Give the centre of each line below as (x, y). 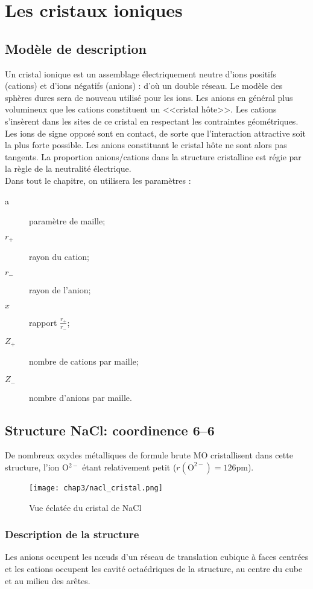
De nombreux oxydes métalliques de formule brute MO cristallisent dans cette (149, 455)
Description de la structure (72, 534)
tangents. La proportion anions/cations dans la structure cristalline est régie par (153, 156)
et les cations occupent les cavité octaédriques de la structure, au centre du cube (154, 568)
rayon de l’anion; (60, 290)
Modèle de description (76, 48)
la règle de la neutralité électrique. (68, 168)
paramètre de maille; (67, 221)
